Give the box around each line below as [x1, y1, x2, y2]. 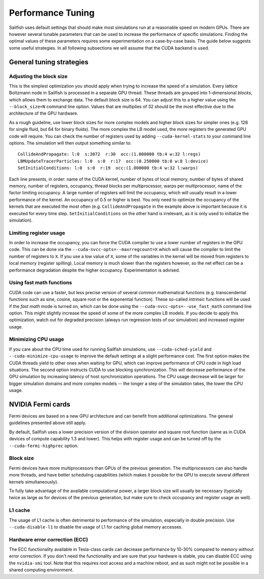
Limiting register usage [9, 229, 66, 236]
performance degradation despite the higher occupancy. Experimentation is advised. [9, 267, 180, 273]
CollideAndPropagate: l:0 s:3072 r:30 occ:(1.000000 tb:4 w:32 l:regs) [18, 151, 201, 157]
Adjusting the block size [9, 73, 68, 79]
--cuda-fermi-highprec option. [9, 443, 79, 449]
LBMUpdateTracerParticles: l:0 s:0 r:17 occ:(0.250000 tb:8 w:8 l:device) [18, 158, 209, 164]
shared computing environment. [9, 567, 74, 573]
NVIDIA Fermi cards [9, 400, 70, 408]
